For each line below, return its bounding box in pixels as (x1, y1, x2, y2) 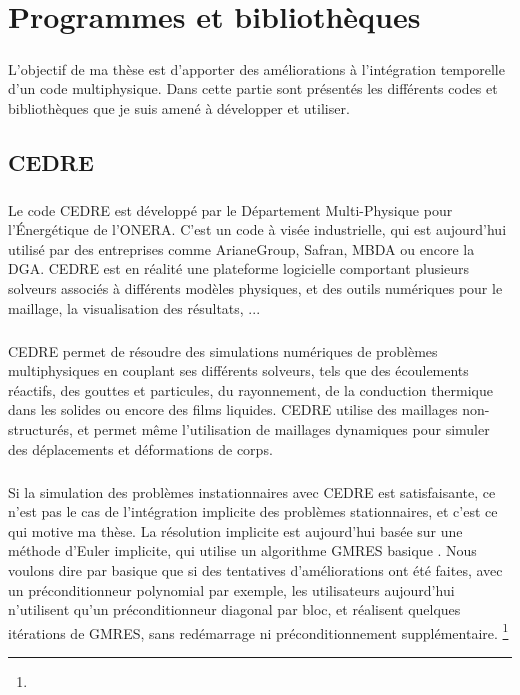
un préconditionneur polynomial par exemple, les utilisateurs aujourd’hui (8, 579, 455, 600)
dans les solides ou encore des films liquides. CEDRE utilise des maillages (8, 399, 458, 420)
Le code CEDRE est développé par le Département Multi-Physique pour (8, 199, 453, 220)
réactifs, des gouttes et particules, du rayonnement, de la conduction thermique (8, 379, 494, 400)
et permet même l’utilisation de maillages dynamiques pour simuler (77, 419, 490, 439)
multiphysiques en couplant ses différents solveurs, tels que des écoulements (8, 360, 469, 381)
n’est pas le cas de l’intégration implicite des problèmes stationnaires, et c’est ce (8, 501, 498, 522)
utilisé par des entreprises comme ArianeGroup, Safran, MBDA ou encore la (8, 238, 475, 259)
